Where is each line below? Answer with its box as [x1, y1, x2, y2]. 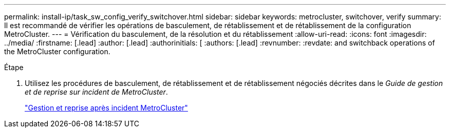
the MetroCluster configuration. [4, 47, 110, 56]
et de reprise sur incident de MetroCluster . [25, 87, 168, 96]
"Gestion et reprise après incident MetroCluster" [25, 103, 188, 112]
